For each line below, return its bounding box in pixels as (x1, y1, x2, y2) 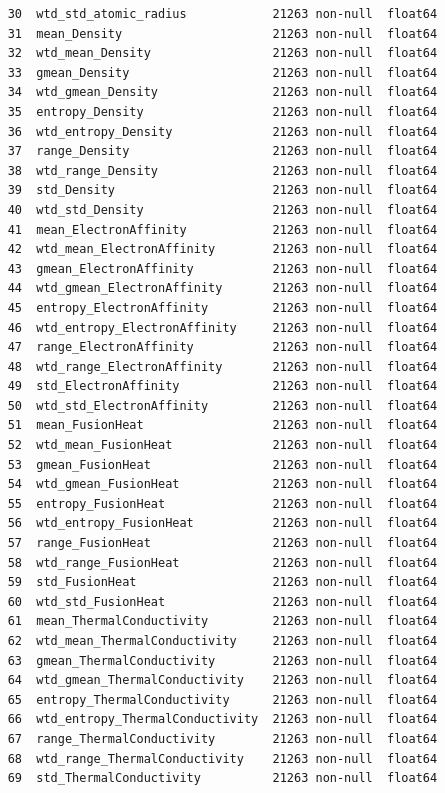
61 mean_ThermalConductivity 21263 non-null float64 (7, 614, 438, 629)
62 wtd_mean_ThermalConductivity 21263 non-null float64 (7, 634, 438, 648)
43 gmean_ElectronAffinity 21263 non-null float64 (7, 261, 438, 276)
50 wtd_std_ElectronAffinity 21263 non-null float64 (7, 398, 438, 413)
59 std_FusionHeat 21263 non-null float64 (7, 575, 438, 590)
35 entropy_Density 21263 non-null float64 (7, 104, 438, 119)
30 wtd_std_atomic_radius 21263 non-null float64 (7, 7, 438, 21)
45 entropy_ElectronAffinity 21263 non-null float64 (7, 300, 438, 315)
